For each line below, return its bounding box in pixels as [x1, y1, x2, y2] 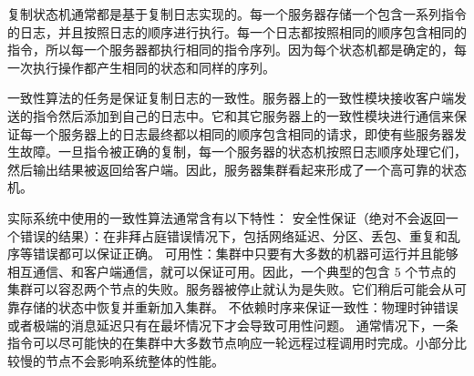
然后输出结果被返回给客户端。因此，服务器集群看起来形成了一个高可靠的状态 [7, 159, 467, 178]
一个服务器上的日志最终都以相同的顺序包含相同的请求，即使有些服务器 [32, 124, 454, 143]
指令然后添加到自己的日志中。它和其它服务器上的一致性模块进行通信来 [32, 106, 454, 125]
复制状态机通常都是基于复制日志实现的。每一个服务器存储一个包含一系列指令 [7, 5, 467, 23]
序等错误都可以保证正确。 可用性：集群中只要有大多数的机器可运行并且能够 [7, 244, 459, 263]
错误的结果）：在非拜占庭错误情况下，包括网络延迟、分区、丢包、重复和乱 [19, 226, 460, 245]
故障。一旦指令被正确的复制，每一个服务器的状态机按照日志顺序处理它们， [19, 142, 467, 161]
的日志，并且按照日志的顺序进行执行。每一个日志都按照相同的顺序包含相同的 [7, 22, 467, 41]
